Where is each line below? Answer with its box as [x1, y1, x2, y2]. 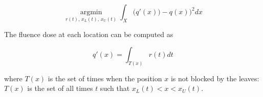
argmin [80, 9, 102, 16]
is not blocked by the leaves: [170, 73, 259, 83]
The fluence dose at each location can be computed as [4, 29, 173, 40]
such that [100, 83, 130, 93]
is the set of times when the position [48, 73, 162, 83]
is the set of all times [27, 83, 93, 93]
